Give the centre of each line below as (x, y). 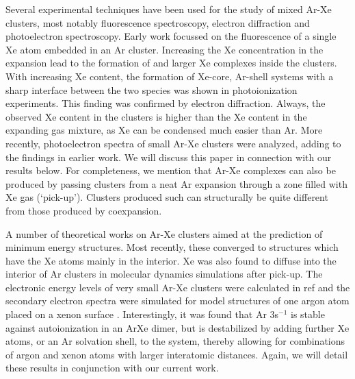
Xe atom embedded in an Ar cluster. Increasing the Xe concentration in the (165, 49)
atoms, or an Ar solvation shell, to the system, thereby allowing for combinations (175, 341)
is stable (308, 314)
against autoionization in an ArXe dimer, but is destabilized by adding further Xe (177, 327)
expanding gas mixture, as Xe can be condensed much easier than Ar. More (164, 130)
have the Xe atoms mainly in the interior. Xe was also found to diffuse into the (171, 260)
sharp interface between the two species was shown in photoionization (152, 89)
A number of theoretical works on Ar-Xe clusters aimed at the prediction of (164, 233)
